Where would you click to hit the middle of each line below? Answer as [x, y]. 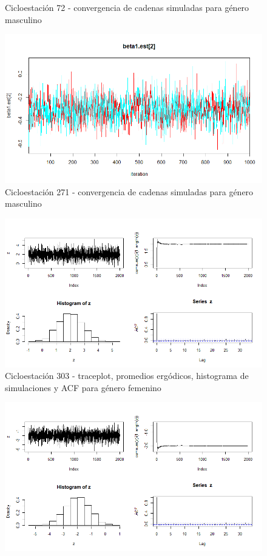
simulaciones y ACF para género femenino [83, 387]
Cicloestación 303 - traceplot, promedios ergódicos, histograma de [127, 376]
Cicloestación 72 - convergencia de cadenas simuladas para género [127, 7]
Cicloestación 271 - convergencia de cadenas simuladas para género [129, 191]
